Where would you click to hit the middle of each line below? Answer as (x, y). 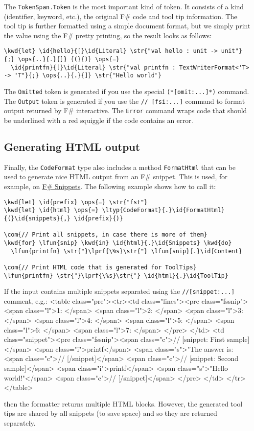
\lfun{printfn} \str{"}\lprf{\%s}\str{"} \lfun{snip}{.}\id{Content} (127, 251)
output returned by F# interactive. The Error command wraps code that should (126, 110)
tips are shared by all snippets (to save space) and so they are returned (111, 413)
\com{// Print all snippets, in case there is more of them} (106, 235)
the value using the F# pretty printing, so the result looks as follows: (108, 35)
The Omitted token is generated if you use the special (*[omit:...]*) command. (127, 91)
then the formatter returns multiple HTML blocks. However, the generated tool (123, 403)
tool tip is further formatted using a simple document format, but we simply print (127, 26)
